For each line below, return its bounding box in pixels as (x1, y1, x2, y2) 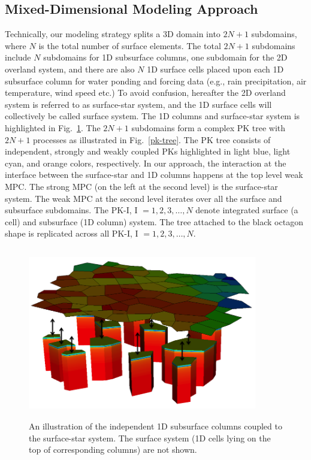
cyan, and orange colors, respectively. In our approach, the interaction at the (5, 156, 286, 169)
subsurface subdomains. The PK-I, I (5, 204, 138, 216)
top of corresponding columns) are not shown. (29, 443, 197, 456)
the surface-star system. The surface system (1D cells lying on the (29, 431, 271, 444)
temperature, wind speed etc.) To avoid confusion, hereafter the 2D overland (5, 86, 286, 99)
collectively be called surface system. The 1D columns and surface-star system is (5, 110, 300, 122)
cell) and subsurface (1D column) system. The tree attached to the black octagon (5, 215, 303, 228)
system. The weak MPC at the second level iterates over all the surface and (5, 192, 282, 204)
